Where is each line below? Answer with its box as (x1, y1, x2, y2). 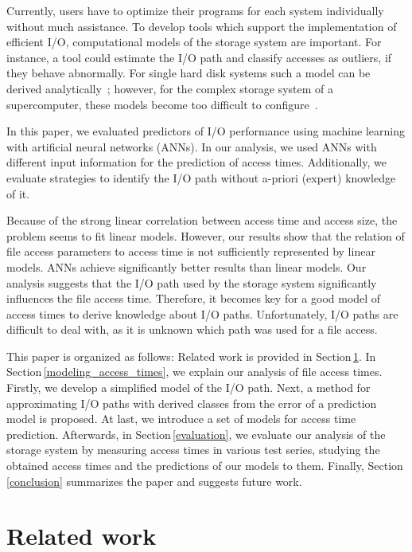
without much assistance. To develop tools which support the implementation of (6, 18, 397, 34)
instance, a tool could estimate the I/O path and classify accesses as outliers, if (6, 49, 392, 65)
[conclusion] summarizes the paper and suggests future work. (6, 472, 302, 489)
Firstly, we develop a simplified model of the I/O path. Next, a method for (6, 379, 371, 396)
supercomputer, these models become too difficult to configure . (6, 96, 318, 112)
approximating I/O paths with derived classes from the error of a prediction (6, 394, 377, 411)
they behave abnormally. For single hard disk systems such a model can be (6, 65, 371, 81)
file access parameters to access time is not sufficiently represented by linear (6, 243, 375, 260)
